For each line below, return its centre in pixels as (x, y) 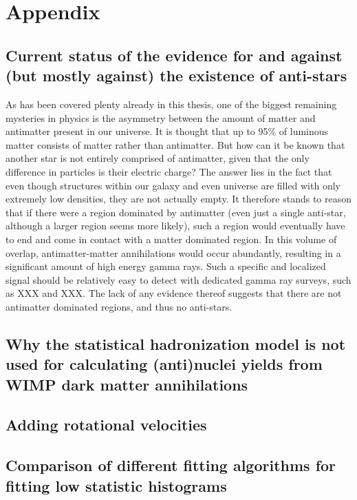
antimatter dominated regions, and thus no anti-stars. (119, 306)
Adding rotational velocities (106, 425)
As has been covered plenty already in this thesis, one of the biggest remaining (171, 104)
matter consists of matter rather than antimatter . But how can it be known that (175, 144)
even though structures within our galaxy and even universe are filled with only (173, 185)
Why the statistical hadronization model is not (176, 343)
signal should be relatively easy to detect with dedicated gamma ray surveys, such (178, 279)
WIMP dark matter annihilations (127, 384)
